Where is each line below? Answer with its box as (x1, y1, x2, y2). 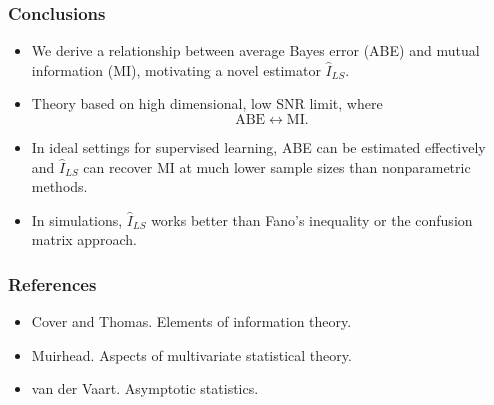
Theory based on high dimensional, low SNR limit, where (31, 93, 383, 114)
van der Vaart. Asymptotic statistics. (31, 378, 259, 399)
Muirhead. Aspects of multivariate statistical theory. (31, 344, 352, 365)
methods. (31, 176, 88, 197)
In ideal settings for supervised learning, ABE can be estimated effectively (31, 137, 486, 157)
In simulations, (31, 209, 123, 230)
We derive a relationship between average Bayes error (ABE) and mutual (31, 40, 480, 61)
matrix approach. (31, 229, 137, 250)
